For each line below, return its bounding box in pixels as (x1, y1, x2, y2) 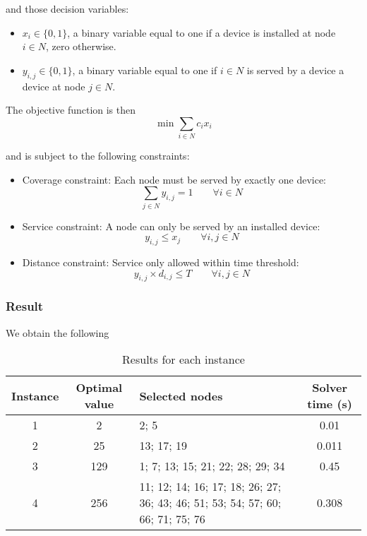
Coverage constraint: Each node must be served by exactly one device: (22, 172, 327, 186)
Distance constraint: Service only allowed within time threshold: (22, 255, 299, 269)
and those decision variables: (6, 1, 129, 16)
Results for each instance (122, 351, 245, 368)
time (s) (307, 395, 352, 412)
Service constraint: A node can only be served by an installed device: (22, 218, 320, 233)
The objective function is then (6, 102, 136, 117)
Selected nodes (139, 387, 223, 404)
